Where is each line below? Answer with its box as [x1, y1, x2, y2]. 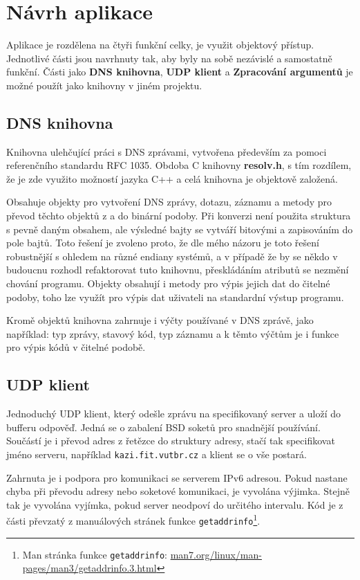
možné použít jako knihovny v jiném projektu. [6, 78, 202, 92]
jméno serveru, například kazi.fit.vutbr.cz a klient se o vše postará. [6, 447, 307, 461]
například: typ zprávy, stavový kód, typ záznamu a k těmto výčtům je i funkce [6, 326, 339, 341]
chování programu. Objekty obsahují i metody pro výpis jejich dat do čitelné [6, 276, 330, 291]
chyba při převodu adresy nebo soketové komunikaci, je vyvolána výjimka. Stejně [6, 484, 350, 498]
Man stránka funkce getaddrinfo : [22, 547, 167, 561]
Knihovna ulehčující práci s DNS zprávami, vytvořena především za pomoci [6, 144, 327, 158]
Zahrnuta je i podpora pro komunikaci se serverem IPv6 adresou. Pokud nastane [6, 470, 348, 484]
